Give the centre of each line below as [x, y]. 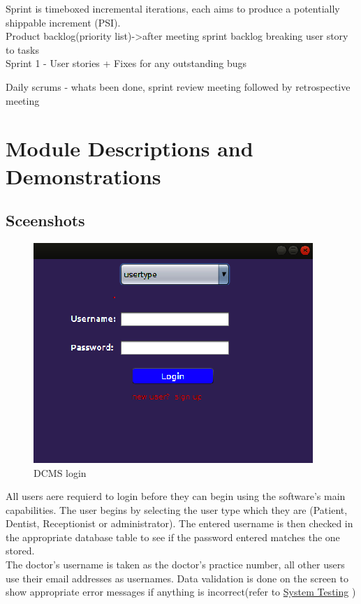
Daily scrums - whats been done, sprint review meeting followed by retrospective [178, 86]
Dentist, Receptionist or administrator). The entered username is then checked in [179, 523]
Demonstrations [83, 176]
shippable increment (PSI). [63, 22]
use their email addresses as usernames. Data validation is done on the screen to [177, 578]
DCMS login [60, 472]
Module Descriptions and [130, 148]
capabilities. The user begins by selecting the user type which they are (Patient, [177, 509]
